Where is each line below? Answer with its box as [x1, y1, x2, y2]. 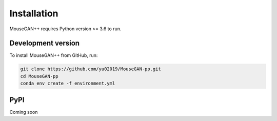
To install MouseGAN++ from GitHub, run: [9, 52, 98, 58]
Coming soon [9, 109, 38, 115]
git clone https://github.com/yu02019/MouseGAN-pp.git [20, 66, 161, 72]
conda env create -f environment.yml [20, 80, 115, 87]
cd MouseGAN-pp [20, 73, 58, 79]
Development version [9, 39, 80, 48]
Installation [9, 8, 58, 19]
